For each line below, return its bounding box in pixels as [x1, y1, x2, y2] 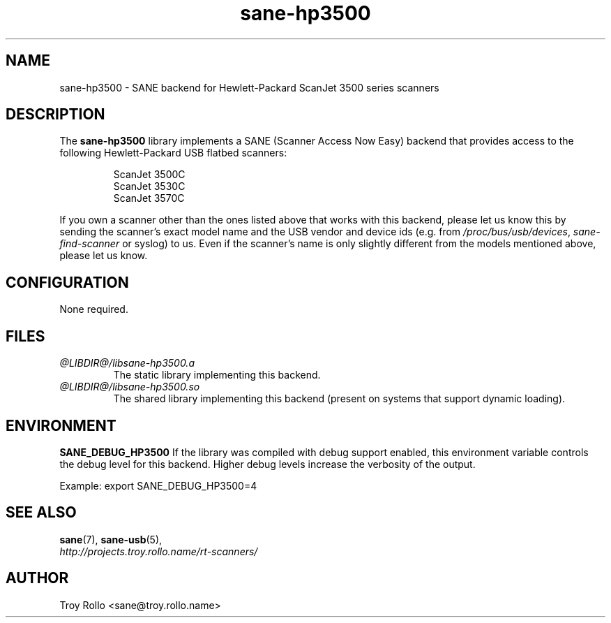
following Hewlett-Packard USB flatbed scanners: [59, 147, 287, 159]
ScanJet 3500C [113, 168, 186, 181]
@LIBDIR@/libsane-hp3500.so [59, 381, 200, 393]
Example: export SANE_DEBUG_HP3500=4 [59, 479, 257, 492]
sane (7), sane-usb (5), [59, 533, 163, 545]
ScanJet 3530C [113, 180, 186, 193]
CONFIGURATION [6, 273, 129, 291]
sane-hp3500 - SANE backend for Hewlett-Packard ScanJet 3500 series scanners [59, 81, 439, 94]
